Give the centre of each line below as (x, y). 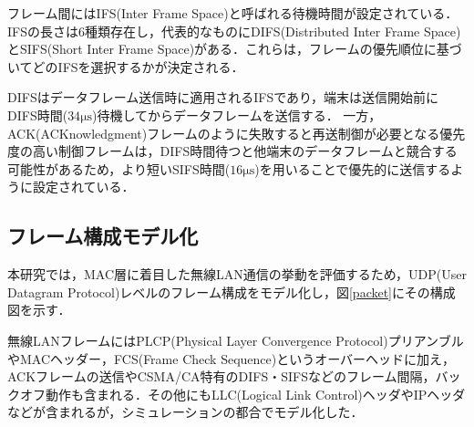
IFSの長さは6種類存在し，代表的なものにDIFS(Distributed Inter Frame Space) (234, 31)
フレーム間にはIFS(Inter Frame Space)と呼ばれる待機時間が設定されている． (233, 13)
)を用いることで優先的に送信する (353, 168)
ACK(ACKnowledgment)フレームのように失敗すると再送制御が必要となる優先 (237, 133)
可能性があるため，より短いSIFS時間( (119, 168)
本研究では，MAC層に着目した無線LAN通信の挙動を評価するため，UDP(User (237, 274)
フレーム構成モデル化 (103, 236)
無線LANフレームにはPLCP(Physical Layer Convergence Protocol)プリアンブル (236, 340)
